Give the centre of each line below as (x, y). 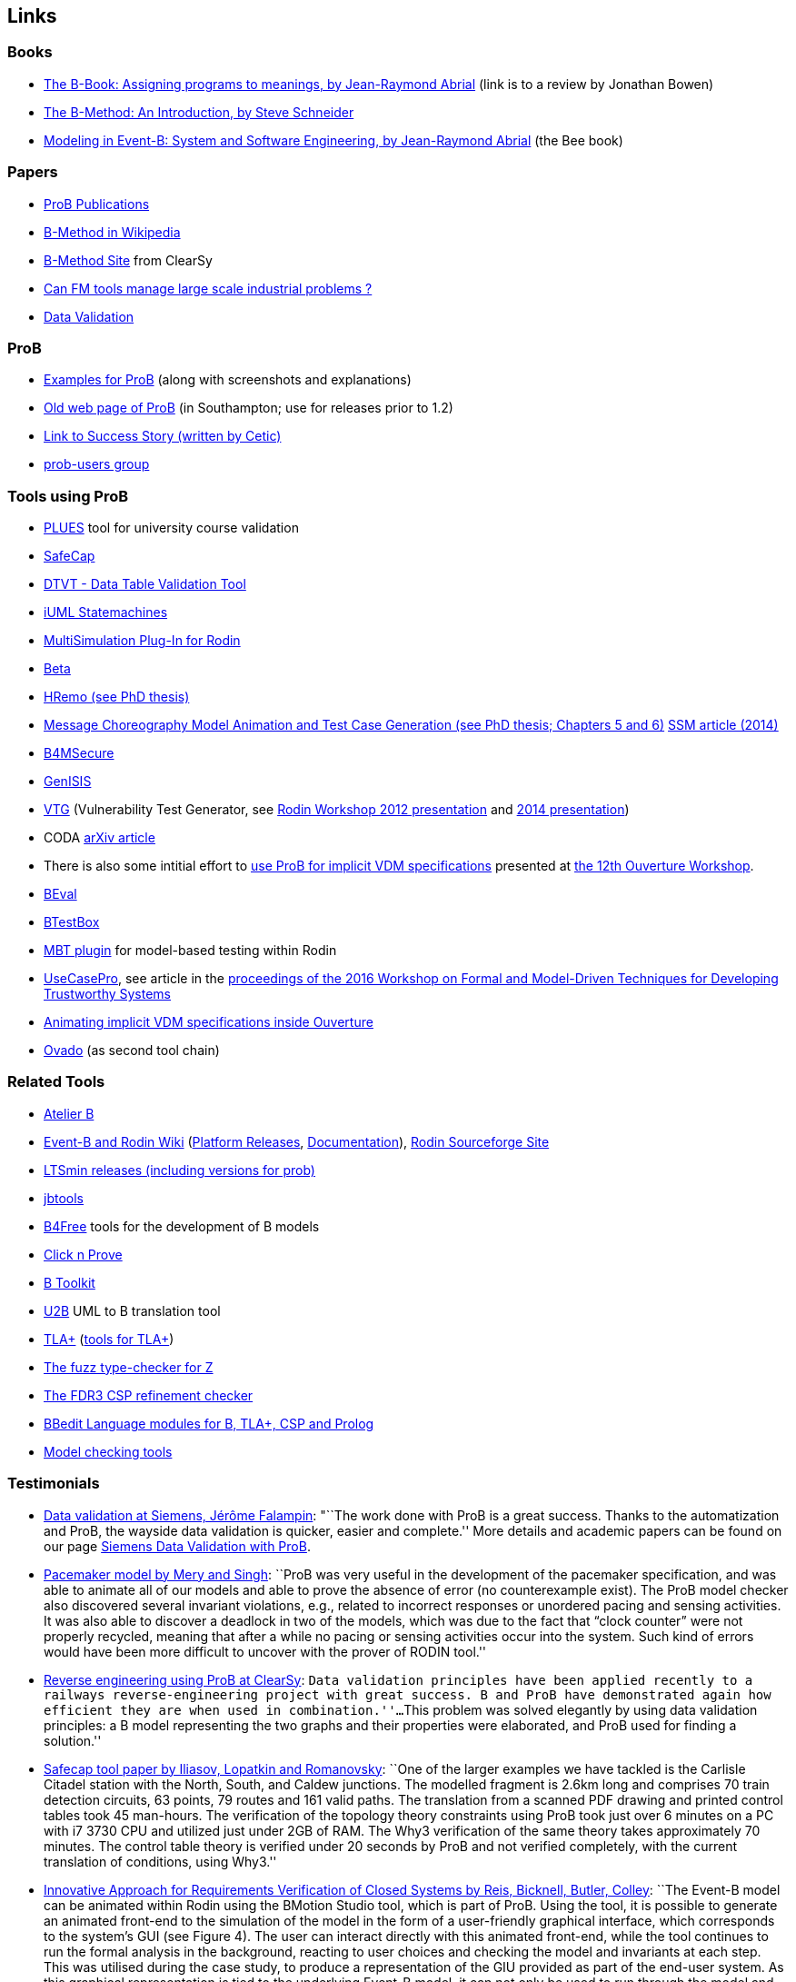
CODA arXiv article (99, 838)
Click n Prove (83, 1254)
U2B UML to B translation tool (132, 1310)
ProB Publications (97, 204)
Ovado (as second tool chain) (132, 1051)
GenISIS (68, 782)
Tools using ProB (68, 496)
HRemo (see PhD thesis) (117, 697)
